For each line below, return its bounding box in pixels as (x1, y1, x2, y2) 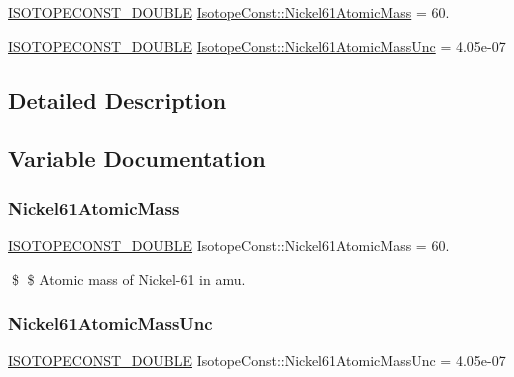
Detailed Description (8, 84, 227, 115)
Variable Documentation (8, 143, 266, 174)
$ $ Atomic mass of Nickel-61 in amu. (11, 268, 246, 289)
